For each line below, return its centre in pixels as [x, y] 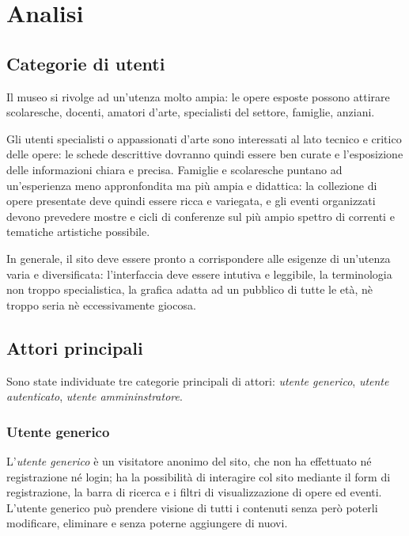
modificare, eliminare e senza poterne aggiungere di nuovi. [147, 523]
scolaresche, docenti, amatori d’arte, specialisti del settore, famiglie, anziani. [191, 112]
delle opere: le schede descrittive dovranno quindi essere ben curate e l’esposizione [205, 154]
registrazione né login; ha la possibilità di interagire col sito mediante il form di [199, 476]
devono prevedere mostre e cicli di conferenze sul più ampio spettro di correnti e [201, 216]
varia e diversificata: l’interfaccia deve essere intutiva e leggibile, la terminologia [199, 274]
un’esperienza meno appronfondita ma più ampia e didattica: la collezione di [192, 185]
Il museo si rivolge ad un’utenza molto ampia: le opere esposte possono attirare [198, 96]
